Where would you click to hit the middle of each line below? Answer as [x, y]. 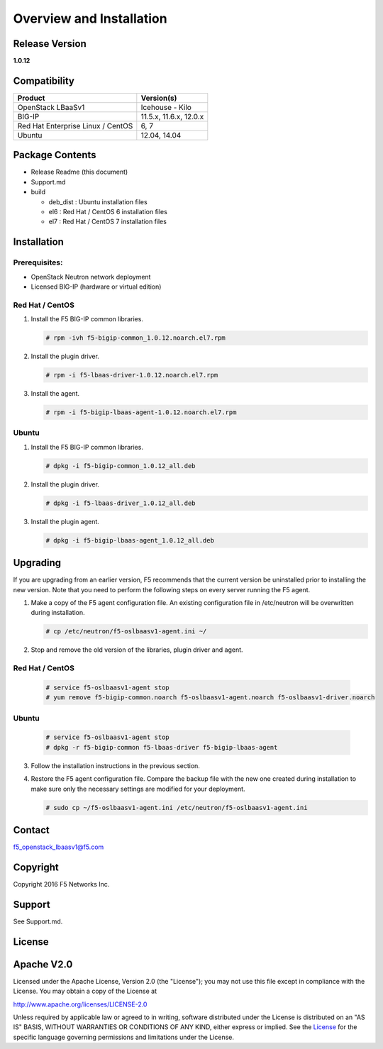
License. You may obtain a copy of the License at [85, 991]
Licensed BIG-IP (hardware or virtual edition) [96, 287]
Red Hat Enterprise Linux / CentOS [75, 126]
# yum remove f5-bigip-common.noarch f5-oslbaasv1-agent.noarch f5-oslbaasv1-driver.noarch [210, 698]
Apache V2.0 [43, 964]
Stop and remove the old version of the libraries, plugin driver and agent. [137, 650]
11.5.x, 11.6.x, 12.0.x [172, 116]
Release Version [50, 44]
